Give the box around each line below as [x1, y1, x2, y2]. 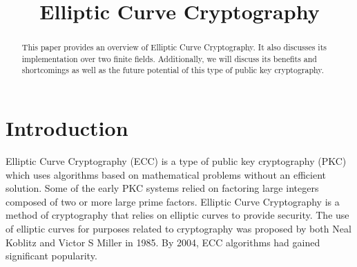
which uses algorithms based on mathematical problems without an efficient [6, 167, 326, 181]
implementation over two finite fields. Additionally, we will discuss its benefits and [21, 52, 317, 64]
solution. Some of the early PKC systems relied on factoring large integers [6, 181, 319, 195]
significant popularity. [6, 248, 97, 263]
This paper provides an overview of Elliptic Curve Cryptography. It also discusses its [21, 41, 327, 53]
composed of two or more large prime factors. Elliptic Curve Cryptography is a [6, 194, 340, 208]
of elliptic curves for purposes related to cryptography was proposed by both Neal [6, 221, 351, 236]
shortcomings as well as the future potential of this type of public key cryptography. [21, 64, 324, 76]
